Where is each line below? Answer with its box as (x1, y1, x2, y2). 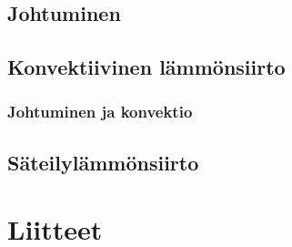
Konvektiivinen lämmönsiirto (7, 53, 286, 81)
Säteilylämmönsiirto (7, 148, 199, 176)
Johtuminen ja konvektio (7, 100, 193, 123)
